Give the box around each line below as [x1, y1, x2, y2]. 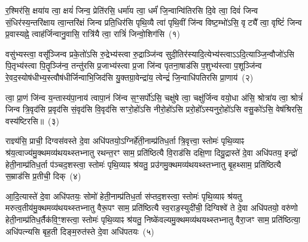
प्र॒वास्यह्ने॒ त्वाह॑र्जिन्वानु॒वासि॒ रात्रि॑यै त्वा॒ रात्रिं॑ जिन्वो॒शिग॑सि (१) [5, 27, 180, 40]
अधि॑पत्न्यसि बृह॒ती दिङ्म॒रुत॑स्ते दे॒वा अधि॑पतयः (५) [5, 225, 154, 237]
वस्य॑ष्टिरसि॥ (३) [5, 114, 60, 127]
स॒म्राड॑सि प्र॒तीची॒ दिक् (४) [5, 170, 81, 182]
